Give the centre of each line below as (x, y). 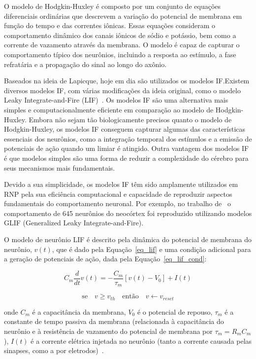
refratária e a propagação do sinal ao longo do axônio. (85, 64)
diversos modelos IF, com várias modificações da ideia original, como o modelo (122, 90)
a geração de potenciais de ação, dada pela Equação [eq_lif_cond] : (105, 259)
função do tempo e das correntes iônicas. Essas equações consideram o (110, 25)
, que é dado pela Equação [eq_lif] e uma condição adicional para (151, 249)
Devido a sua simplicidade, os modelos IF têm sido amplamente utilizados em (121, 184)
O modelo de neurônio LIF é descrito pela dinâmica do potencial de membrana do (128, 239)
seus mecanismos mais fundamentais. (60, 167)
